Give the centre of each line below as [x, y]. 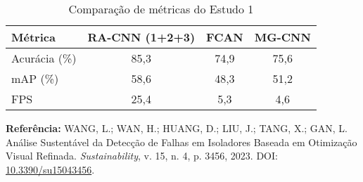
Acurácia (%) [44, 58]
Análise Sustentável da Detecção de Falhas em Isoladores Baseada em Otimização [181, 142]
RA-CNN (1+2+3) [141, 37]
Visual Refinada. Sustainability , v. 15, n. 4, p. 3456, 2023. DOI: [142, 156]
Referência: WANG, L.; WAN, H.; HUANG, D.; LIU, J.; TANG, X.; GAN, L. [177, 128]
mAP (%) [35, 78]
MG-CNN [282, 37]
